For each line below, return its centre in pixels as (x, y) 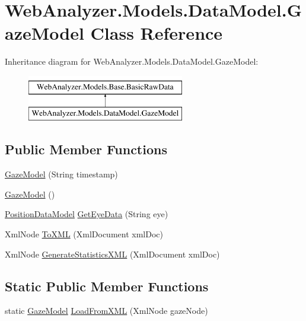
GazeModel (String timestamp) (61, 174)
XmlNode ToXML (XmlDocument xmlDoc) (84, 234)
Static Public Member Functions (107, 286)
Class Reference (157, 33)
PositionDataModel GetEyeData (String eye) (87, 214)
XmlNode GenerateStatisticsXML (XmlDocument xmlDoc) (112, 254)
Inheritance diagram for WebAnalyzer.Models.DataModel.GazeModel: (132, 61)
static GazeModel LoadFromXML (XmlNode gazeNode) (106, 311)
